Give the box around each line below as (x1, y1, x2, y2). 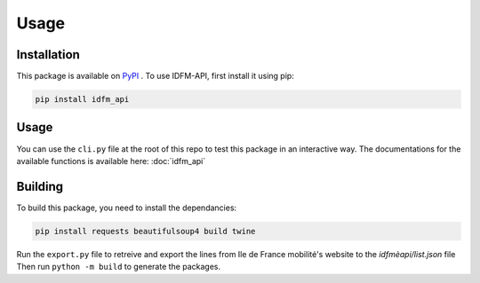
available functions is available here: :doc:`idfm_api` (16, 155, 206, 166)
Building (16, 178, 64, 194)
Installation (16, 47, 80, 62)
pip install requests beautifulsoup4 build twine (35, 226, 256, 236)
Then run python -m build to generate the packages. (16, 262, 221, 272)
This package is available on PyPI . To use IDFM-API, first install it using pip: (16, 71, 295, 82)
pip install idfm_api (35, 94, 130, 105)
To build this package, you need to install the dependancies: (16, 202, 237, 213)
